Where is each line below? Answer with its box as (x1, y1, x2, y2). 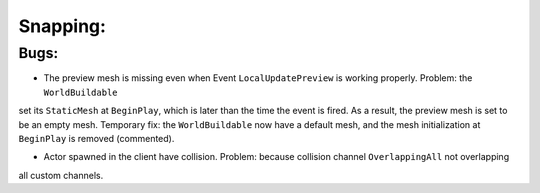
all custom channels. (18, 169, 104, 181)
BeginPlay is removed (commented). (18, 132, 175, 144)
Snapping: (18, 15, 107, 37)
